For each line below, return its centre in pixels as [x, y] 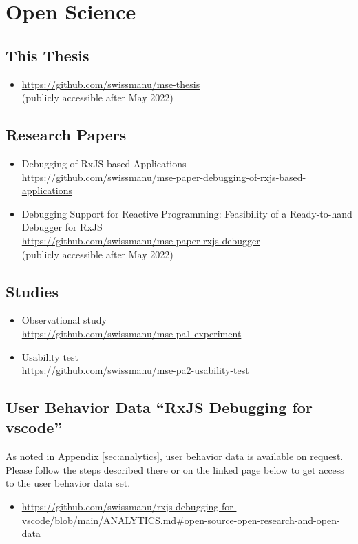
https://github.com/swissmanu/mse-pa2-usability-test [135, 370]
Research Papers [66, 135]
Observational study [64, 320]
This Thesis [48, 55]
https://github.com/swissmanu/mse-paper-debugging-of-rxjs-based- [164, 177]
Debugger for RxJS [62, 227]
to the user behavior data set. [68, 483]
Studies [32, 291]
